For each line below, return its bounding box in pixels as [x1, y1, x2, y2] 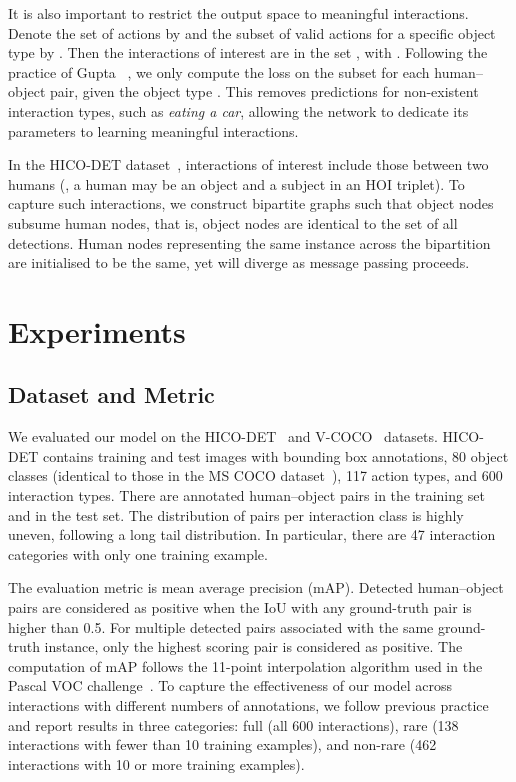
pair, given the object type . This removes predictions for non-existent [49, 81, 479, 102]
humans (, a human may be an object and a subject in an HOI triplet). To [8, 173, 465, 194]
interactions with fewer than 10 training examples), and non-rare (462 [8, 734, 437, 755]
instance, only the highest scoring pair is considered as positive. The [44, 636, 463, 657]
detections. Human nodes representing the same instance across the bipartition [8, 232, 491, 253]
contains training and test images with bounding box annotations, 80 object [42, 445, 509, 466]
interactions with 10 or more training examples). [8, 753, 305, 774]
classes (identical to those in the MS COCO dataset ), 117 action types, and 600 [8, 465, 503, 486]
